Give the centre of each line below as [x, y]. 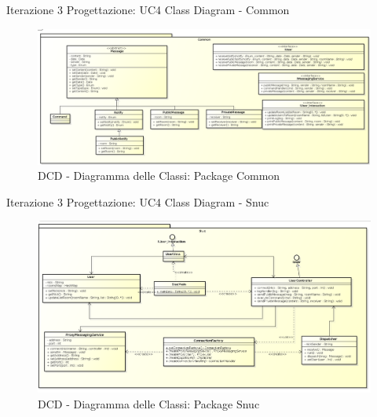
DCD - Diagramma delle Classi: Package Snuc [149, 403]
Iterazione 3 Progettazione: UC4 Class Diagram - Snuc [138, 201]
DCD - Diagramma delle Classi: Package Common [159, 176]
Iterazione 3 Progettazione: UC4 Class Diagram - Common [148, 9]
